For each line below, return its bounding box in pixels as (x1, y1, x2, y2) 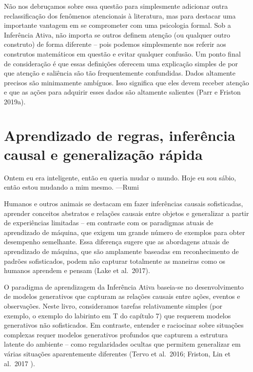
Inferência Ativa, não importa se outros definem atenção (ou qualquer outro (4, 29, 230, 39)
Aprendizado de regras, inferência (4, 125, 235, 145)
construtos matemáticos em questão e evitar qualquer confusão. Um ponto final (4, 48, 241, 59)
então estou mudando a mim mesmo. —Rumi (4, 182, 139, 192)
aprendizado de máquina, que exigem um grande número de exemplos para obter (4, 227, 245, 237)
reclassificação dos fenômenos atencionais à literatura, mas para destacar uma (4, 10, 236, 20)
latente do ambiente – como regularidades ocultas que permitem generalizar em (4, 339, 241, 349)
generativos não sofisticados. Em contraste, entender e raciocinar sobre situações (4, 320, 244, 330)
